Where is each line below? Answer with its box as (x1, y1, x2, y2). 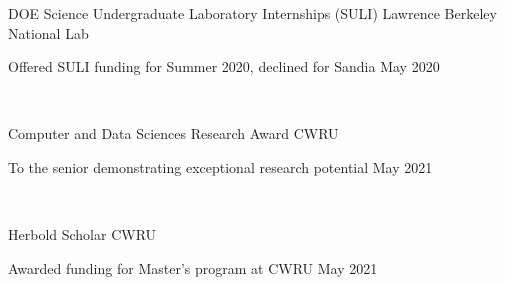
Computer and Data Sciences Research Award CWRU (8, 123, 339, 144)
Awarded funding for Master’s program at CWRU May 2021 (8, 257, 378, 278)
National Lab (8, 22, 89, 43)
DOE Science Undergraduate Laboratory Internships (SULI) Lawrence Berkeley (8, 3, 497, 23)
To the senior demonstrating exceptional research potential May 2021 (8, 156, 433, 177)
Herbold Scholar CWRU (8, 224, 157, 245)
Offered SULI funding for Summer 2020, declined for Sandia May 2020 (8, 56, 440, 77)
